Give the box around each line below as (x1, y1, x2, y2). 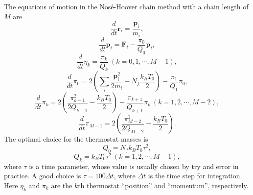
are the (51, 180, 72, 190)
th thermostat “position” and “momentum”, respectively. (78, 180, 249, 190)
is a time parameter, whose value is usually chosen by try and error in (29, 161, 239, 171)
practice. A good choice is (4, 171, 81, 181)
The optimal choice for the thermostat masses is (4, 134, 148, 144)
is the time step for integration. (148, 171, 242, 181)
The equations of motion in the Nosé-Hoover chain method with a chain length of (4, 1, 249, 11)
